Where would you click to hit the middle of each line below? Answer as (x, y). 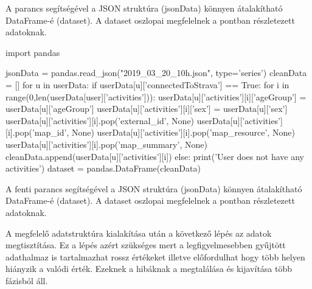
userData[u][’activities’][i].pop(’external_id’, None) (100, 120)
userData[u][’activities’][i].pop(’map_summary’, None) (106, 144)
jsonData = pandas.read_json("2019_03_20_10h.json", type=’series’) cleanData (156, 73)
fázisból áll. (27, 280)
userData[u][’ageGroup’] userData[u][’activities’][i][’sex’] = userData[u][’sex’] (147, 109)
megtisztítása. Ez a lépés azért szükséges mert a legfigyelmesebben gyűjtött (146, 245)
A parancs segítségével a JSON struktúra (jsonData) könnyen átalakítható (144, 8)
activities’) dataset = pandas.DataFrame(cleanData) (103, 168)
